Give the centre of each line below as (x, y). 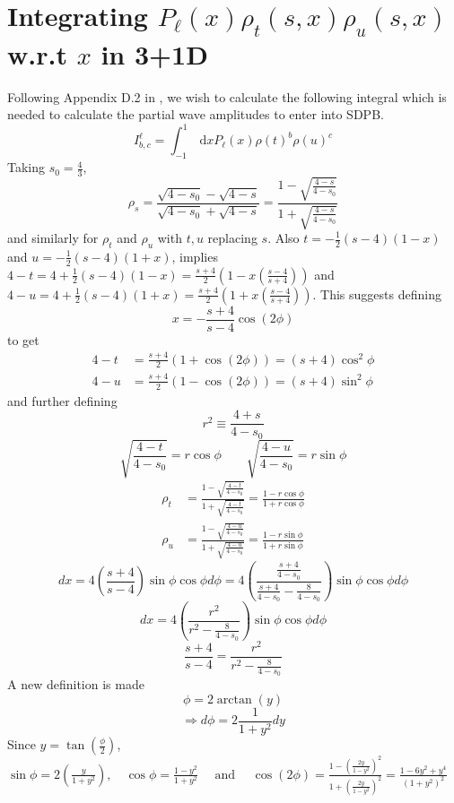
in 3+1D (154, 53)
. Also (284, 237)
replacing (232, 237)
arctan (234, 699)
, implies (195, 256)
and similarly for (53, 237)
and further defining (62, 400)
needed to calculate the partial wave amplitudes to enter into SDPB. (196, 114)
